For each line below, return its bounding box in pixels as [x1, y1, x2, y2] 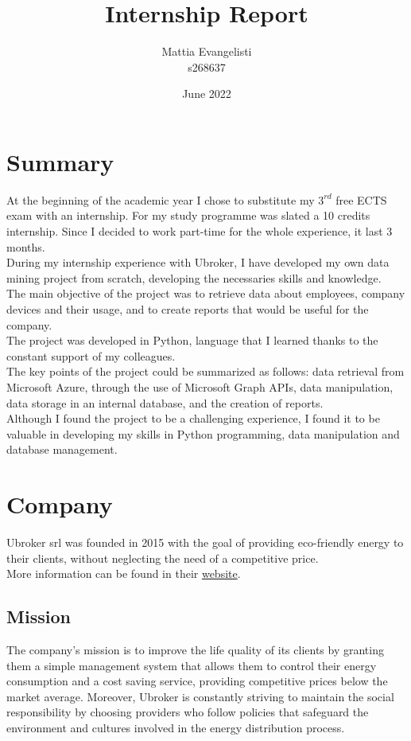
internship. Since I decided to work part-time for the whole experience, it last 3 [6, 223, 393, 240]
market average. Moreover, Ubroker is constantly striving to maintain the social [6, 688, 394, 704]
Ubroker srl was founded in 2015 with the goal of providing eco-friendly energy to [6, 534, 404, 551]
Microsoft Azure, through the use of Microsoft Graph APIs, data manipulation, [6, 378, 394, 395]
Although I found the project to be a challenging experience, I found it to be [6, 410, 380, 427]
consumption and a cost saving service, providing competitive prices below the [6, 673, 388, 689]
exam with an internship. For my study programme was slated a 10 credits [6, 207, 370, 224]
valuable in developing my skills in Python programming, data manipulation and [6, 425, 400, 442]
